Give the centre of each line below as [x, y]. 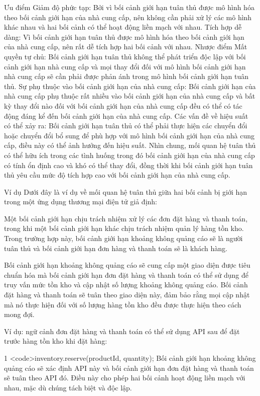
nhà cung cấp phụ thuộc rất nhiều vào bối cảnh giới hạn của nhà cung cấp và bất [130, 96]
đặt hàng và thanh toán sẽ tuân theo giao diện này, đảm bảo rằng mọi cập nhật [127, 295]
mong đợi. [19, 314]
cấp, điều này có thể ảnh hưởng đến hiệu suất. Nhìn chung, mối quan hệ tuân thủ [130, 145]
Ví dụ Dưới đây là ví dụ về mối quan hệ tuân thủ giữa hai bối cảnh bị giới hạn [126, 191]
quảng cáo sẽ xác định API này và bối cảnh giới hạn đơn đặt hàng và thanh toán [129, 368]
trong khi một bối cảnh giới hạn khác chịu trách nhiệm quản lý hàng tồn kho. [124, 228]
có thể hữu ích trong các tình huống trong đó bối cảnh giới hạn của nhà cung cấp [129, 155]
